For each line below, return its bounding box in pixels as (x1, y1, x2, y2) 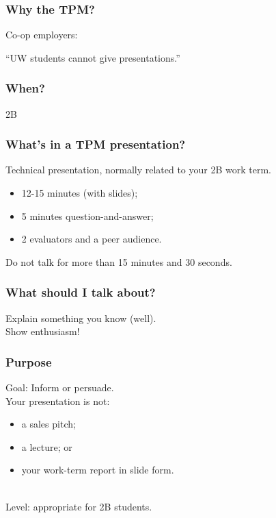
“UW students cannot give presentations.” (5, 50, 180, 64)
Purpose (5, 353, 52, 370)
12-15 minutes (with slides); (21, 186, 138, 200)
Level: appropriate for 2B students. (5, 499, 152, 513)
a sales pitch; (21, 417, 76, 431)
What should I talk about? (5, 284, 156, 301)
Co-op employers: (5, 27, 78, 42)
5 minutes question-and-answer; (21, 208, 154, 223)
